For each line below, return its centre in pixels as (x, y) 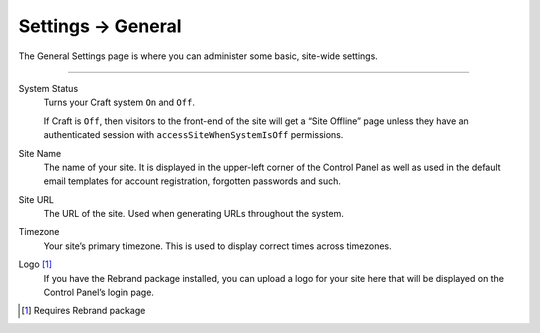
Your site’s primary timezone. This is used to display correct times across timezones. (217, 246)
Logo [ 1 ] (35, 264)
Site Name (40, 153)
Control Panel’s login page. (99, 292)
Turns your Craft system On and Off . (119, 102)
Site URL (36, 199)
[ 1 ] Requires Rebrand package (83, 311)
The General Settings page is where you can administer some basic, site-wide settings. (198, 56)
